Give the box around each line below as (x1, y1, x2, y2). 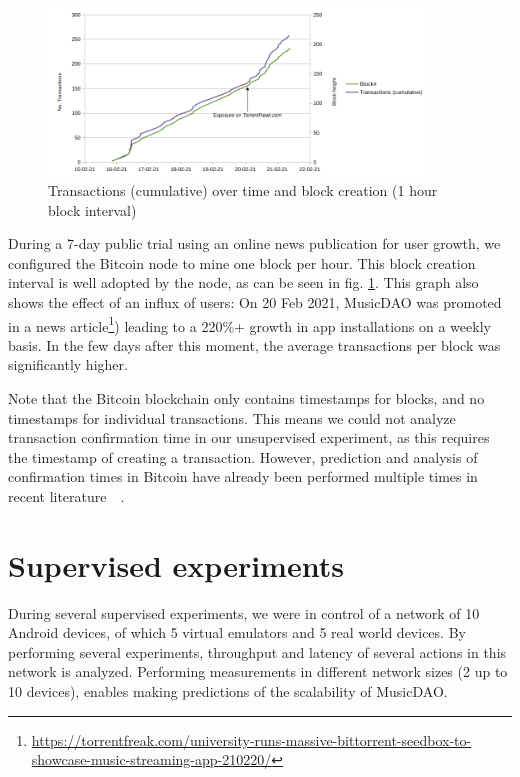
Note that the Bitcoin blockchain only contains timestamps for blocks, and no (8, 387, 485, 408)
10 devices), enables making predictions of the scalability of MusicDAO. (8, 681, 448, 702)
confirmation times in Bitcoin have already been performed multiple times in (8, 466, 478, 487)
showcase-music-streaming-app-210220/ (31, 749, 272, 770)
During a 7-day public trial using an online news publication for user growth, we (8, 233, 501, 254)
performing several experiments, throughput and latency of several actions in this (8, 641, 507, 662)
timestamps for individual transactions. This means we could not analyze (8, 407, 456, 428)
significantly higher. (8, 354, 128, 375)
